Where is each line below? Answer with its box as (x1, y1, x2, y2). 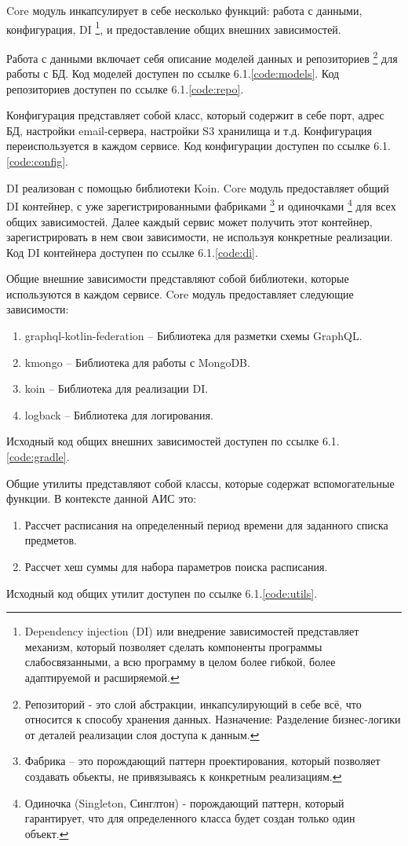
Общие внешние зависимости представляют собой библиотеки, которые (6, 270, 349, 287)
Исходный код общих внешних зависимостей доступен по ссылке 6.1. (6, 433, 340, 449)
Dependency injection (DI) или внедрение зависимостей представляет (24, 623, 359, 639)
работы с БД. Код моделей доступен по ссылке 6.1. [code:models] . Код (6, 65, 340, 82)
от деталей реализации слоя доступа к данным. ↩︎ (24, 726, 260, 742)
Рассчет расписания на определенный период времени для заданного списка (24, 516, 388, 533)
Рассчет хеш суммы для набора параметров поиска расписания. (24, 559, 328, 574)
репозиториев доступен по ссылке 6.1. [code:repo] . (6, 80, 244, 97)
